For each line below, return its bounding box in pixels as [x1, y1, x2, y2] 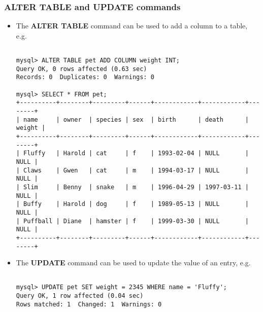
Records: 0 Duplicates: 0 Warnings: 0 [16, 74, 154, 81]
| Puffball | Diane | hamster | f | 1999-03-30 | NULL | [16, 217, 249, 225]
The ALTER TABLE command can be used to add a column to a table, [16, 20, 248, 31]
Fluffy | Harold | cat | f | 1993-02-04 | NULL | [23, 150, 249, 157]
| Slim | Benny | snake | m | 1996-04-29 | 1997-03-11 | [16, 183, 249, 191]
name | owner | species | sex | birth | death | [23, 116, 249, 123]
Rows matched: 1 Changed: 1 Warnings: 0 [16, 300, 162, 308]
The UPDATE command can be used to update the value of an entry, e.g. [16, 257, 251, 268]
